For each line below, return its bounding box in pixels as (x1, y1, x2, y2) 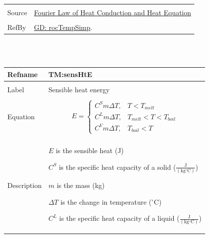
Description (7, 180, 42, 190)
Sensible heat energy (48, 84, 110, 94)
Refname (7, 69, 38, 79)
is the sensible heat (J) (55, 145, 124, 156)
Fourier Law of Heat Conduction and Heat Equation (34, 7, 191, 17)
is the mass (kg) (56, 180, 105, 190)
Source (7, 7, 27, 17)
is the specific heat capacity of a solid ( (59, 161, 176, 172)
